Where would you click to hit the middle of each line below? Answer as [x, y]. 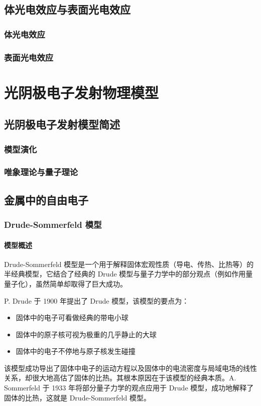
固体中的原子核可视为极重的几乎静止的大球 [86, 334]
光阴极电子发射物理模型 [82, 92]
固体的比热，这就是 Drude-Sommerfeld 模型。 [77, 397]
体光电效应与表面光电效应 [67, 9]
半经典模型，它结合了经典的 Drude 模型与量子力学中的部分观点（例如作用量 [128, 274]
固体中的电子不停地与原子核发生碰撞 [76, 351]
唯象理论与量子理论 [41, 172]
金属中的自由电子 [46, 199]
